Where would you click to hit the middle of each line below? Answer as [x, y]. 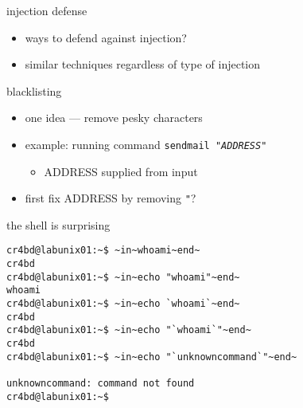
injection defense [47, 10]
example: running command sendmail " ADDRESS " [146, 144]
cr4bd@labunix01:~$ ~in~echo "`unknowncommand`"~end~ [152, 357]
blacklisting [34, 90]
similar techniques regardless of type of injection [142, 64]
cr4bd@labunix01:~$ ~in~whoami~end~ [103, 251]
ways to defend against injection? [106, 37]
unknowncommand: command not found [101, 384]
